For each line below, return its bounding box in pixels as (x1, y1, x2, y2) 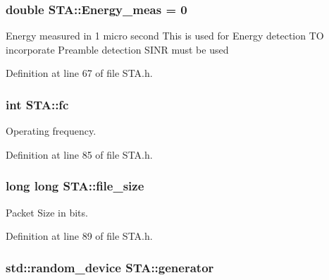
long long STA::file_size (6, 177, 144, 195)
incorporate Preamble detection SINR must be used (6, 42, 229, 56)
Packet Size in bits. (6, 205, 88, 219)
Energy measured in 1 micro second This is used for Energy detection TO (6, 28, 324, 43)
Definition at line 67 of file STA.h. (6, 66, 153, 80)
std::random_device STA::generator (6, 258, 214, 276)
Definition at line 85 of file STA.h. (6, 147, 153, 162)
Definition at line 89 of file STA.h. (6, 229, 153, 243)
